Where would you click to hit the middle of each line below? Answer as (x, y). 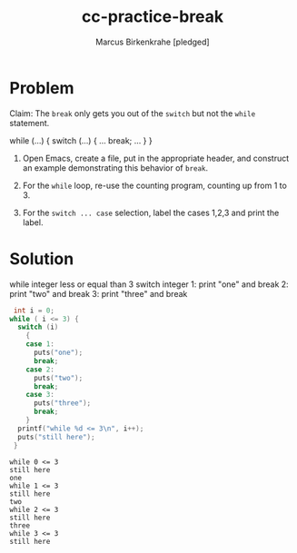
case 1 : (40, 344)
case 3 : (40, 395)
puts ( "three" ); (62, 403)
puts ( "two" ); (58, 378)
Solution (42, 258)
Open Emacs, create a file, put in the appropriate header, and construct (156, 158)
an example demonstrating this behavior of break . (115, 168)
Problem (42, 88)
